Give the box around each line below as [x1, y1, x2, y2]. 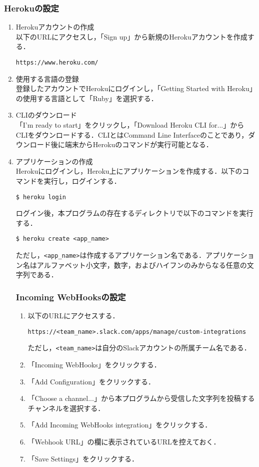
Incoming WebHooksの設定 [15, 290, 126, 303]
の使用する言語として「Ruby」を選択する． [15, 93, 158, 103]
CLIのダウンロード [15, 110, 77, 120]
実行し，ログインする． [43, 176, 121, 186]
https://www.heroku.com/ [15, 59, 98, 66]
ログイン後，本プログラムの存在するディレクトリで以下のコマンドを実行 [15, 208, 253, 218]
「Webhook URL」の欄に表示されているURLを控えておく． [27, 436, 220, 447]
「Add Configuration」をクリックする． [27, 376, 155, 386]
